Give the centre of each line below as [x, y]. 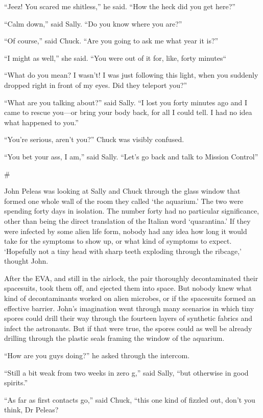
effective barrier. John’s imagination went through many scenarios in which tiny [129, 308]
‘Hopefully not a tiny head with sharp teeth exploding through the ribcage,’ [123, 251]
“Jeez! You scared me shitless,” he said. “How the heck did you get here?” [120, 6]
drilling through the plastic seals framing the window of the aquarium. [114, 338]
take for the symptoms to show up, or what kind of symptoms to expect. [118, 241]
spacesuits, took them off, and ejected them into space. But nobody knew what [128, 288]
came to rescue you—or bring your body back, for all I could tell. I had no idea [128, 112]
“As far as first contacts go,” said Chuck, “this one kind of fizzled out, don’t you [130, 399]
